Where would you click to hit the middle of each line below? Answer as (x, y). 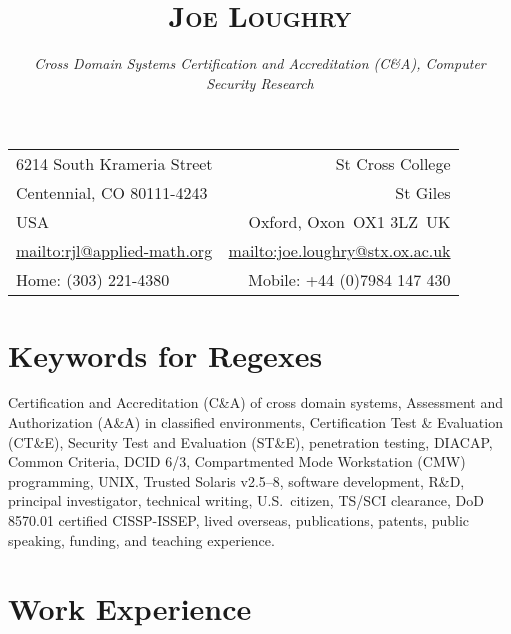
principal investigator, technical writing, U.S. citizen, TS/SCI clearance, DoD (246, 500)
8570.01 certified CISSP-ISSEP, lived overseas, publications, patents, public (239, 520)
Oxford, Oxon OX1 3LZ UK (349, 222)
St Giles (423, 193)
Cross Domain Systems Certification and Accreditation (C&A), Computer (260, 63)
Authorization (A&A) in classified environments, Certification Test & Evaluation (255, 422)
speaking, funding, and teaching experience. (141, 539)
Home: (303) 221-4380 (93, 280)
